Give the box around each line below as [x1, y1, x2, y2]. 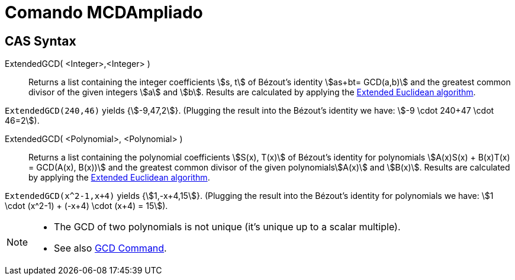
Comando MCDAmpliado [5, 2, 203, 22]
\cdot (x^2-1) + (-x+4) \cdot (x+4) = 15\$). [5, 201, 168, 211]
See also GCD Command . [54, 242, 167, 255]
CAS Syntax [5, 33, 76, 49]
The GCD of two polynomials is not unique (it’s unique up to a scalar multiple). [54, 221, 401, 233]
